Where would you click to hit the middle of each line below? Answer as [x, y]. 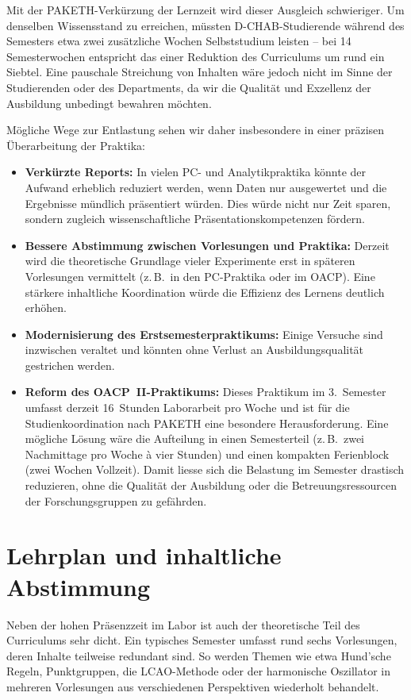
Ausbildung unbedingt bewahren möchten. [109, 103]
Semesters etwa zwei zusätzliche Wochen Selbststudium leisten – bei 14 [179, 41]
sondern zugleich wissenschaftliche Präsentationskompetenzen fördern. [195, 219]
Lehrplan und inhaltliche [144, 555]
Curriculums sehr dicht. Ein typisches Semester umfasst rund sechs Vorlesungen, [202, 640]
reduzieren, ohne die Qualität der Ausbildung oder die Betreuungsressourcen [211, 485]
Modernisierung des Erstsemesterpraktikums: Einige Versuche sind [204, 334]
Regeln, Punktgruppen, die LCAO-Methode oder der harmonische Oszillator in [198, 671]
